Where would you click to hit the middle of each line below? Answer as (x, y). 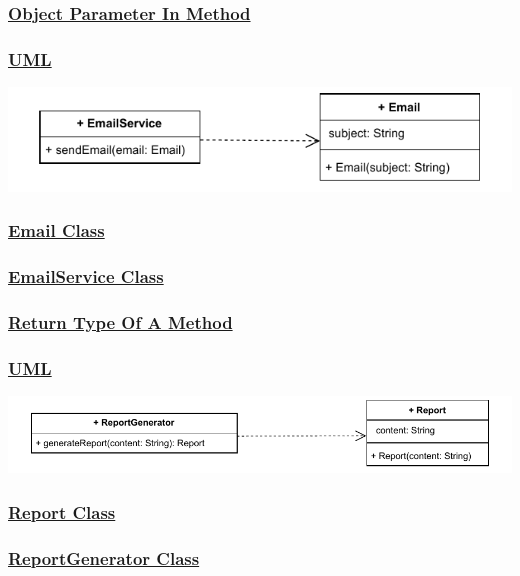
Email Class (56, 230)
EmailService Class (86, 276)
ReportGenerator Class (104, 557)
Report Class (62, 511)
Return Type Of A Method (120, 322)
